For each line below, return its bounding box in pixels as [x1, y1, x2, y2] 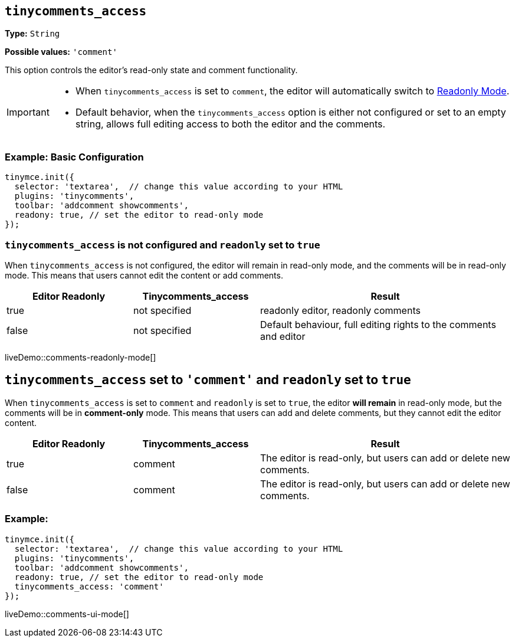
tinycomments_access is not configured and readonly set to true [5, 238, 320, 251]
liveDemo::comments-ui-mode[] [5, 608, 129, 619]
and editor [260, 330, 306, 342]
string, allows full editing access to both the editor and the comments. [75, 118, 386, 130]
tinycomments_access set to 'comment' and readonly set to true [5, 372, 411, 388]
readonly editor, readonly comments [260, 304, 421, 316]
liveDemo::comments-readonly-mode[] [5, 352, 156, 362]
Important [6, 106, 50, 119]
